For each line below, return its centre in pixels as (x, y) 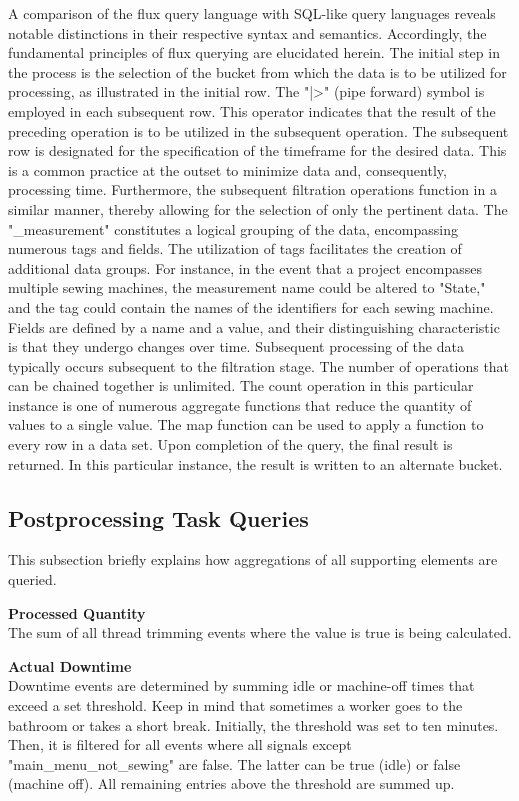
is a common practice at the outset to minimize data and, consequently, (227, 169)
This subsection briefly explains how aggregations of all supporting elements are (253, 559)
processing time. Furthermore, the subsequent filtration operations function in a (252, 189)
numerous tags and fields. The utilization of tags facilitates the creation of (235, 248)
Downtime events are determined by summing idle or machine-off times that (241, 685)
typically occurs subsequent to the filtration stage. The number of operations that (259, 365)
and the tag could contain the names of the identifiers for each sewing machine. (251, 306)
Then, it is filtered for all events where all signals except (180, 744)
